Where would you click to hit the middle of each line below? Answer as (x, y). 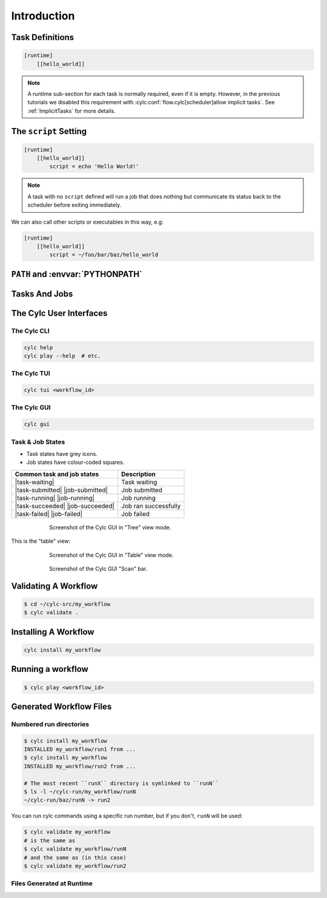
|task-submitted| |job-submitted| (61, 490)
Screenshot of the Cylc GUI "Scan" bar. (98, 568)
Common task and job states (57, 474)
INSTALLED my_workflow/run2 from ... (80, 766)
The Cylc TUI (31, 374)
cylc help (38, 347)
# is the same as (50, 840)
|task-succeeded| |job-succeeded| (65, 506)
